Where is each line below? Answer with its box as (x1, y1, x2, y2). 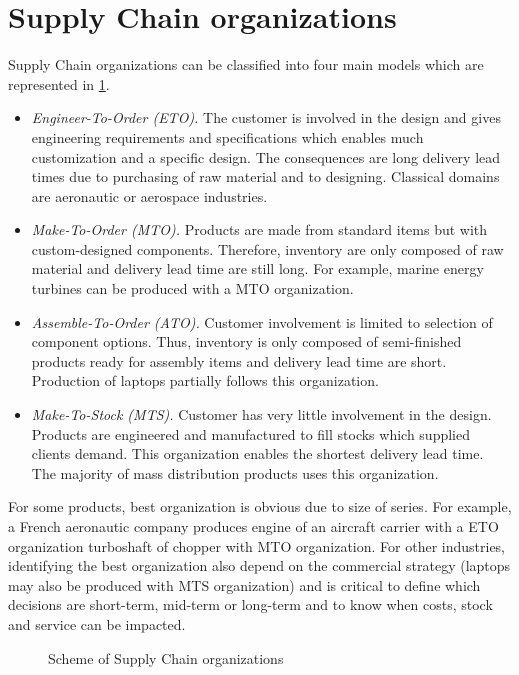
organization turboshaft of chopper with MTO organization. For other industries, (8, 535, 506, 556)
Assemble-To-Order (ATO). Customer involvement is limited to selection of (31, 311, 493, 332)
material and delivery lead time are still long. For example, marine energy (31, 258, 484, 279)
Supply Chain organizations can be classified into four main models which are (8, 54, 484, 75)
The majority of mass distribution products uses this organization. (31, 462, 439, 483)
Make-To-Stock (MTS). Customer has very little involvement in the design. (31, 404, 492, 425)
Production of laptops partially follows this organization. (31, 370, 379, 391)
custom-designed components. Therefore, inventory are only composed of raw (31, 238, 504, 259)
